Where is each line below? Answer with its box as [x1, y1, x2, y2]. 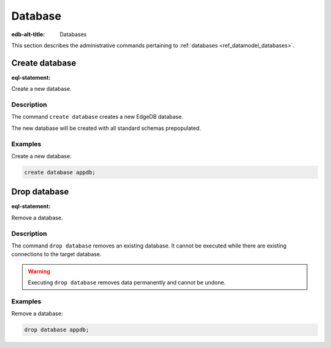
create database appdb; [24, 168, 96, 176]
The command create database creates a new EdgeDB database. [11, 113, 183, 121]
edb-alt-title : [11, 31, 45, 38]
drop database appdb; [24, 327, 89, 333]
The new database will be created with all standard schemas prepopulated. [11, 124, 202, 132]
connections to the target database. [11, 251, 102, 258]
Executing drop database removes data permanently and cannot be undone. [28, 279, 226, 286]
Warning [28, 267, 50, 275]
